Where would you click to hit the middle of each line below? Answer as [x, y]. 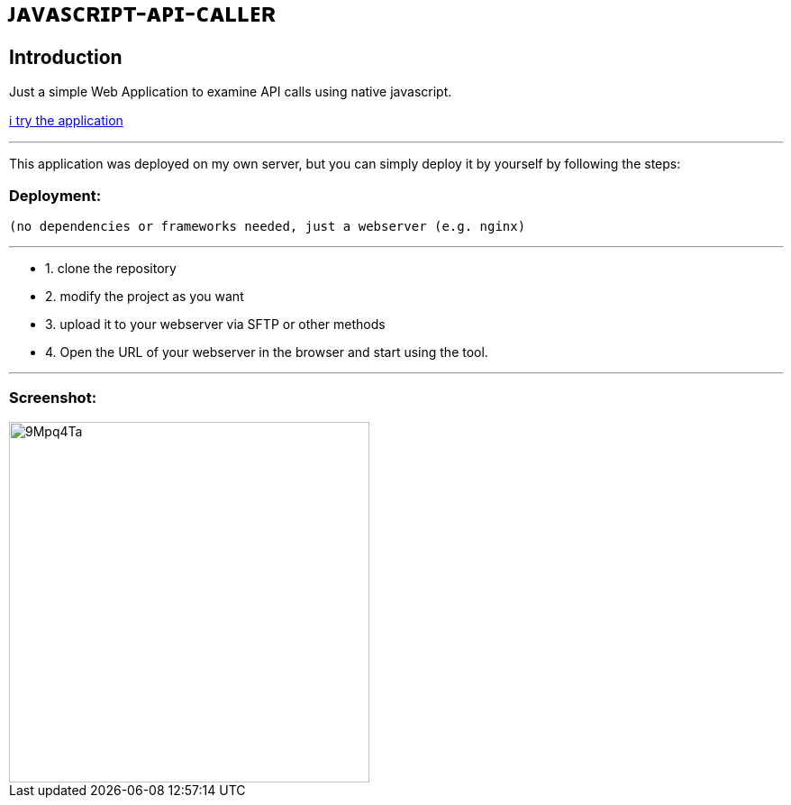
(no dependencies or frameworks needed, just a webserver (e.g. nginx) [268, 226]
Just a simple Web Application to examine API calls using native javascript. [231, 92]
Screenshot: [53, 398]
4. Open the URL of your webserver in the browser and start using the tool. [267, 352]
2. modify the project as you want [145, 296]
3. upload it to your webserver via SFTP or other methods [215, 324]
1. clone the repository [111, 268]
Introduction [66, 57]
